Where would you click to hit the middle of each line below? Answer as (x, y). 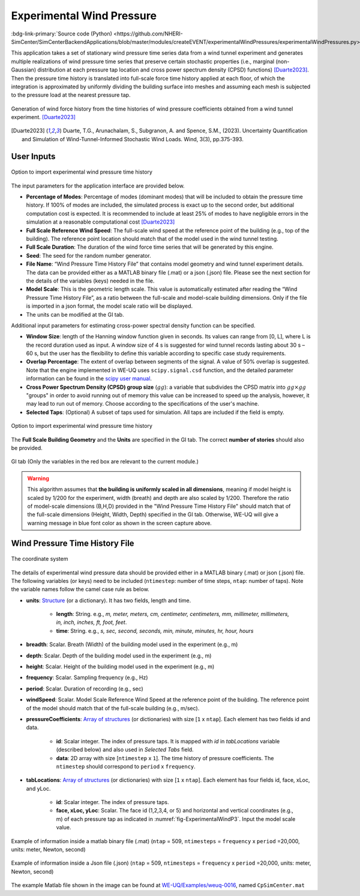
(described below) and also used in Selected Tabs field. (125, 750)
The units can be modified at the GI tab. (75, 314)
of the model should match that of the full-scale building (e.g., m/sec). (113, 708)
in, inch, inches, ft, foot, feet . (91, 623)
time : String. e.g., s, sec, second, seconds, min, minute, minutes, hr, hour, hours (155, 630)
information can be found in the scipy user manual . (89, 379)
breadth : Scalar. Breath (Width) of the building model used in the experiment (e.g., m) (132, 645)
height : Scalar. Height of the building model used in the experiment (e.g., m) (120, 666)
